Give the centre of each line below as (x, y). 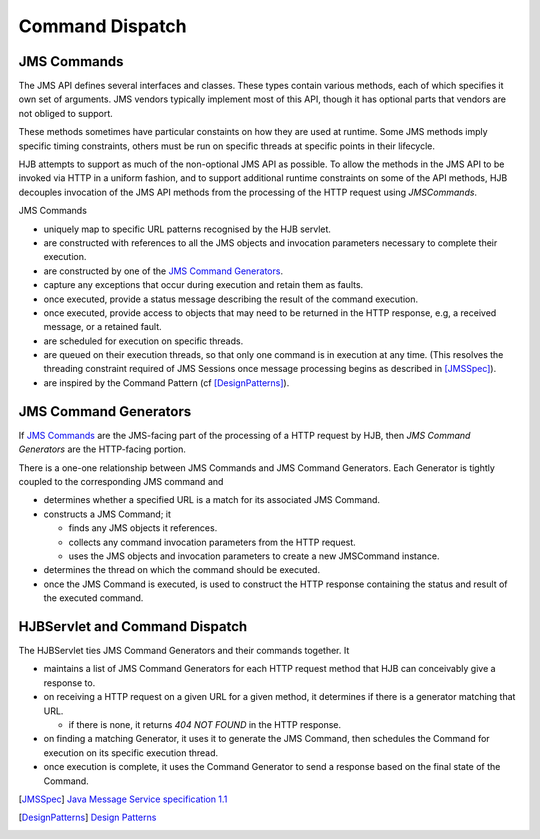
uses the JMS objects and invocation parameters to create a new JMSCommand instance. (254, 556)
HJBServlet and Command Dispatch (133, 626)
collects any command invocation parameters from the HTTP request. (212, 542)
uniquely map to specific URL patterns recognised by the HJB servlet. (187, 229)
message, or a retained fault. (102, 327)
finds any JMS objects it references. (143, 528)
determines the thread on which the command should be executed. (181, 570)
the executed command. (93, 598)
